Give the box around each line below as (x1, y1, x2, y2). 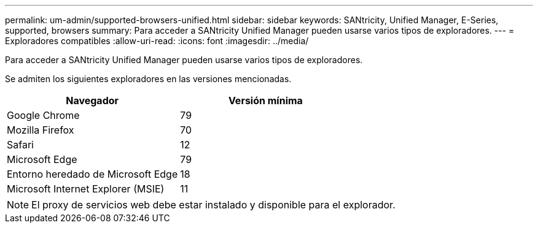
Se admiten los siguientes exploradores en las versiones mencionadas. (5, 74, 292, 84)
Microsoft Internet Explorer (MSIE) (7, 183, 165, 195)
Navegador (66, 94, 119, 107)
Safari (7, 139, 34, 151)
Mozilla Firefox (7, 124, 74, 136)
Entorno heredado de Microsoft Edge (7, 168, 178, 180)
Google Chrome (7, 109, 80, 121)
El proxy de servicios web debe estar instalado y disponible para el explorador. (31, 199, 396, 211)
